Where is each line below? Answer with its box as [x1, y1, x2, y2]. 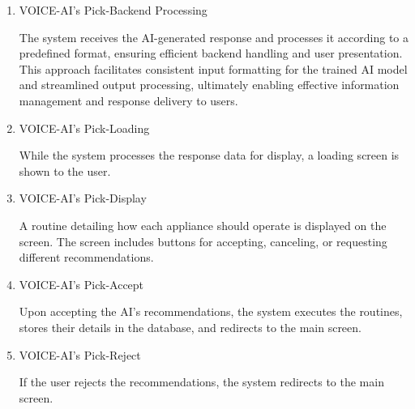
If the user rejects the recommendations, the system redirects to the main [19, 373, 384, 390]
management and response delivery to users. [19, 92, 238, 109]
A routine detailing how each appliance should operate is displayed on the [19, 216, 387, 233]
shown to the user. [19, 162, 111, 179]
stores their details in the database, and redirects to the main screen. [19, 318, 362, 335]
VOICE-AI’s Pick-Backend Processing [19, 2, 207, 18]
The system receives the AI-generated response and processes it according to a [19, 28, 409, 45]
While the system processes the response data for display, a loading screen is [19, 147, 400, 164]
